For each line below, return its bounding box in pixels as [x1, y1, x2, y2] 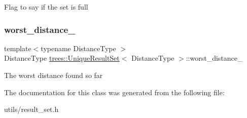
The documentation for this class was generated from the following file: [4, 87, 225, 97]
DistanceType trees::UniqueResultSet [4, 53, 120, 63]
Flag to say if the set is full [4, 2, 88, 12]
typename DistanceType [41, 43, 116, 53]
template [4, 43, 31, 53]
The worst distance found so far [4, 70, 103, 80]
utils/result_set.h [4, 104, 59, 114]
